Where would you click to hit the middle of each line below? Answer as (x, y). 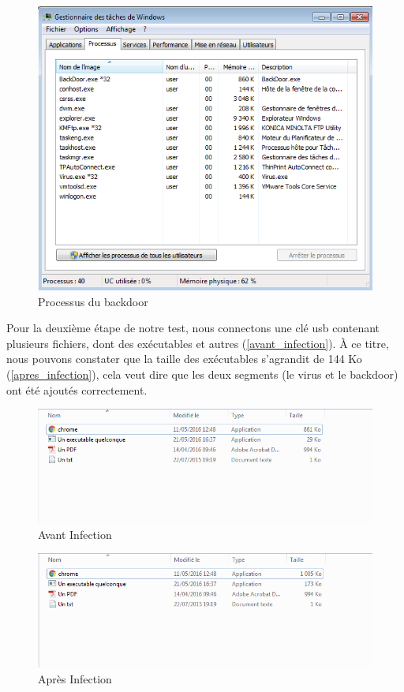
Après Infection (75, 678)
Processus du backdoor (93, 301)
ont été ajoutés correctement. (77, 389)
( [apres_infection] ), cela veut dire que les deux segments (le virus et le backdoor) (202, 374)
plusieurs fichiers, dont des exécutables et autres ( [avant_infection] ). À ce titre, (198, 343)
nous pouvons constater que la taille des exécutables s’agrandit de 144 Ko (184, 359)
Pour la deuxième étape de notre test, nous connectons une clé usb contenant (193, 328)
